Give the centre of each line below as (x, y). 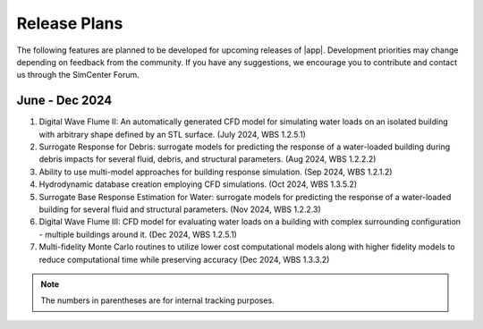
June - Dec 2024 (64, 101)
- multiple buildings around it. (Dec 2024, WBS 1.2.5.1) (138, 234)
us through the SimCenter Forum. (78, 75)
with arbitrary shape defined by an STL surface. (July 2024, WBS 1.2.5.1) (172, 134)
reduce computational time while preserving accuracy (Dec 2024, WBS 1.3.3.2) (184, 259)
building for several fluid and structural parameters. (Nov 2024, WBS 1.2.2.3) (180, 209)
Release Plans (70, 23)
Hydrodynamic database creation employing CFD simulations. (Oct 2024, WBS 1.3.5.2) (198, 184)
